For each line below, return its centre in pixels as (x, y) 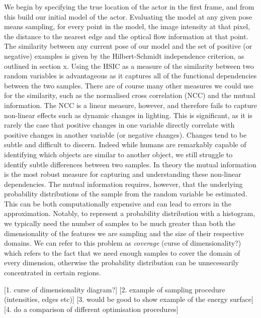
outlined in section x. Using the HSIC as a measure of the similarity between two (129, 66)
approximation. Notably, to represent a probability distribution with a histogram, (130, 213)
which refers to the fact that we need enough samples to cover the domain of (122, 252)
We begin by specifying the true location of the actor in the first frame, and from (129, 7)
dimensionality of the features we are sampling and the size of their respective (124, 233)
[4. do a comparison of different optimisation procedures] (91, 309)
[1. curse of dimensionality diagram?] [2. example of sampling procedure (115, 289)
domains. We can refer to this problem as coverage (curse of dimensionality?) (123, 243)
